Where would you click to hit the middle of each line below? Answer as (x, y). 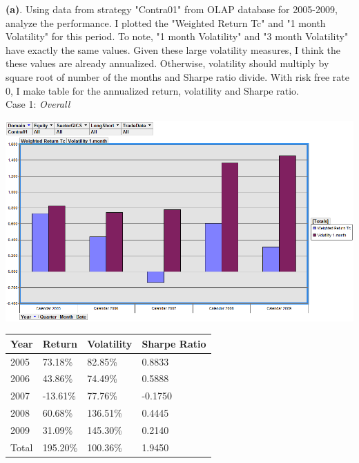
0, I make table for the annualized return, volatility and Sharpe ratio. (152, 90)
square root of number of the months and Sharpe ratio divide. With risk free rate (177, 76)
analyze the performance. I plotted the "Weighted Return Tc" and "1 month (166, 22)
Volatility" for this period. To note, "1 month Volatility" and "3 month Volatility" (177, 36)
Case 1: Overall (38, 104)
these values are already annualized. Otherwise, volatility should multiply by (167, 63)
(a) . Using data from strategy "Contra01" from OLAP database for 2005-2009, (172, 9)
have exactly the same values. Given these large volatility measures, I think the (173, 49)
